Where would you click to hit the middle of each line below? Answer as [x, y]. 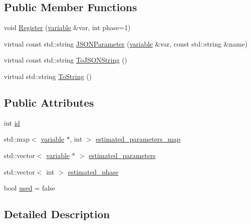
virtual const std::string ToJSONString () [66, 60]
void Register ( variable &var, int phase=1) [67, 27]
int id [12, 122]
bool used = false [30, 188]
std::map [17, 139]
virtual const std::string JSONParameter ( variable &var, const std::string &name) [126, 43]
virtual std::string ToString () [48, 76]
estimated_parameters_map [138, 139]
